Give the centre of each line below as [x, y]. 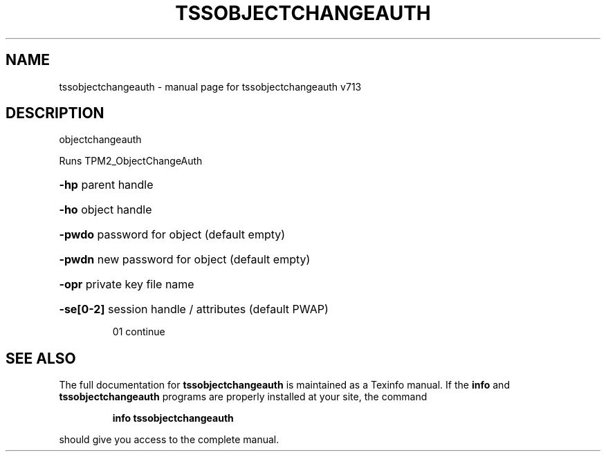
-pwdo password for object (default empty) [172, 235]
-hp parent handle [106, 185]
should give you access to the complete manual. [169, 440]
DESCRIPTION [55, 113]
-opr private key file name [127, 285]
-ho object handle [105, 210]
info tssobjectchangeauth [173, 418]
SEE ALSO [41, 358]
